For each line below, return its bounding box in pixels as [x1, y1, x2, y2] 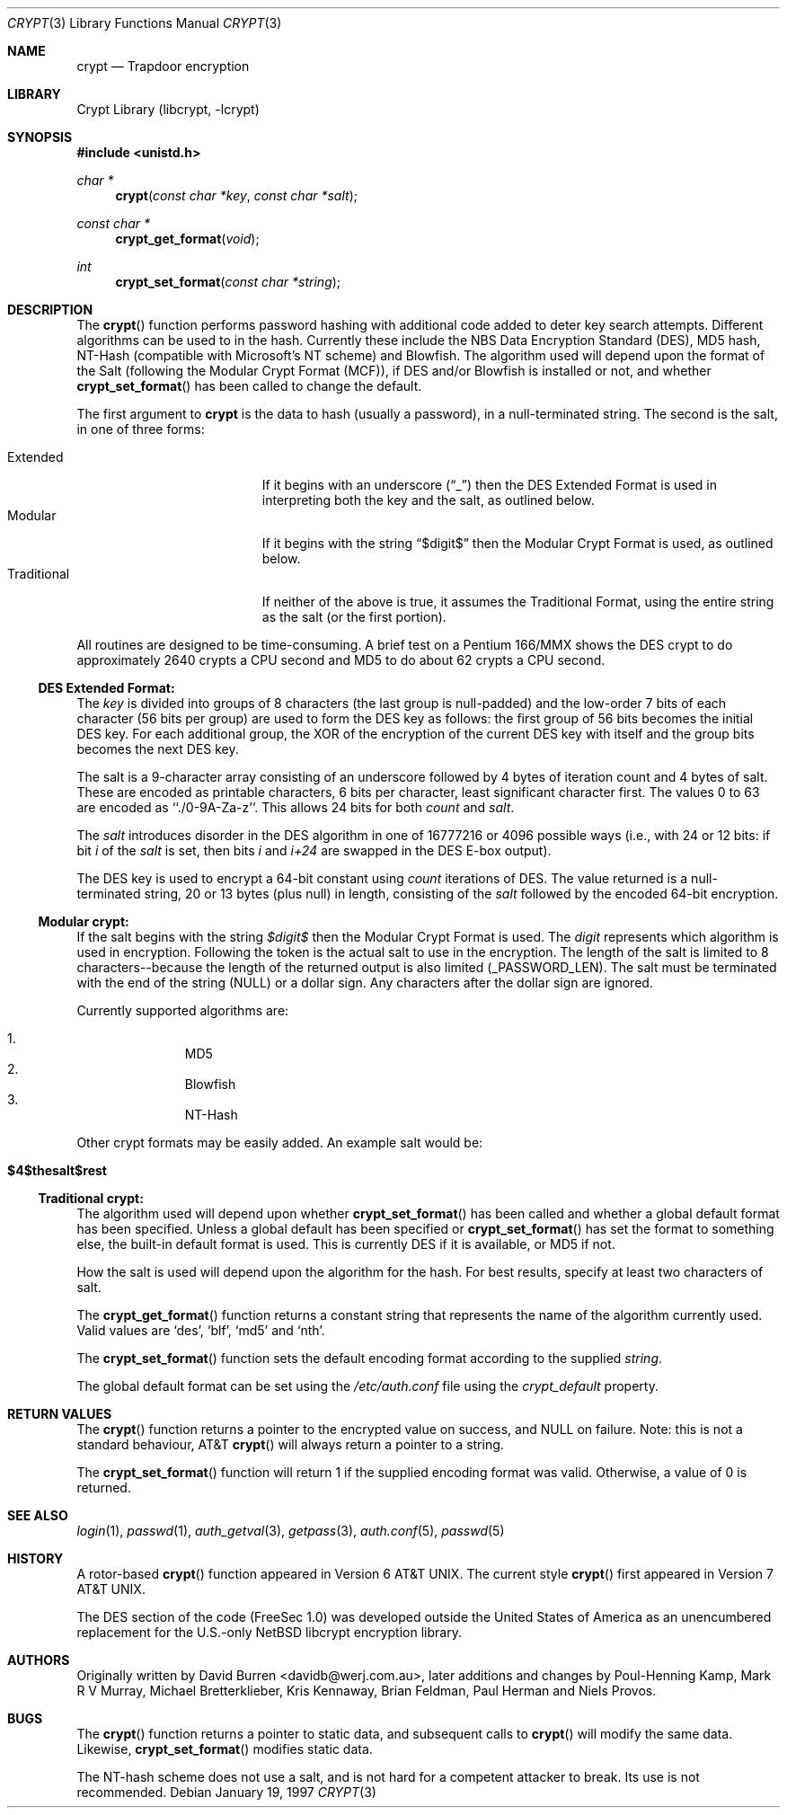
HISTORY [7, 1551, 64, 1566]
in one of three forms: [76, 421, 205, 437]
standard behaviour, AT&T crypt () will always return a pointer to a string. [76, 1437, 504, 1452]
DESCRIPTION [7, 302, 93, 317]
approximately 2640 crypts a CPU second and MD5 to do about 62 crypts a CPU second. [76, 652, 606, 668]
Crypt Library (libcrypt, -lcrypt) [76, 102, 260, 117]
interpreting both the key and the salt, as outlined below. [261, 492, 595, 508]
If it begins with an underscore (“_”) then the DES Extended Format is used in [261, 477, 717, 492]
